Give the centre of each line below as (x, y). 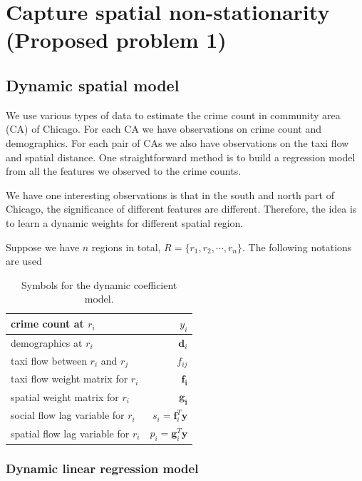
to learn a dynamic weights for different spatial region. (125, 222)
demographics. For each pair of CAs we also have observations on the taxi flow (177, 142)
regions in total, (126, 247)
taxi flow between (49, 360)
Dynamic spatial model (93, 85)
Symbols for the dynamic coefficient (99, 284)
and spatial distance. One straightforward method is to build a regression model (181, 157)
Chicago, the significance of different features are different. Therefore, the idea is (181, 209)
